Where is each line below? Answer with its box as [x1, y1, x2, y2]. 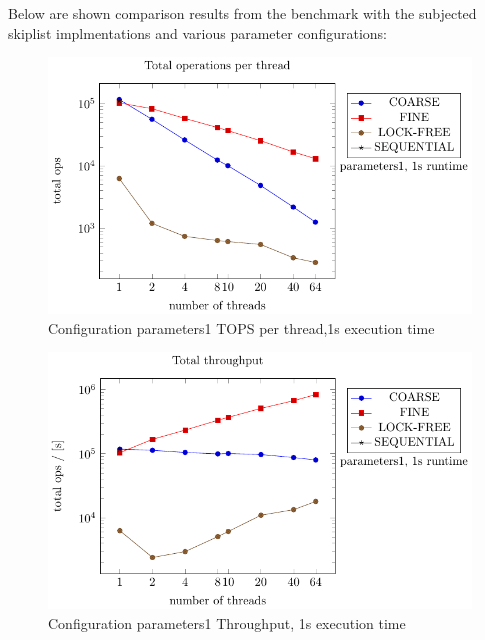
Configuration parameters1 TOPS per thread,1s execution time [48, 317, 435, 338]
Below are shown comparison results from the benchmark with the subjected [8, 3, 477, 23]
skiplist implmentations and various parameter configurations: [8, 22, 387, 43]
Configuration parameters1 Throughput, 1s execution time [48, 612, 406, 633]
